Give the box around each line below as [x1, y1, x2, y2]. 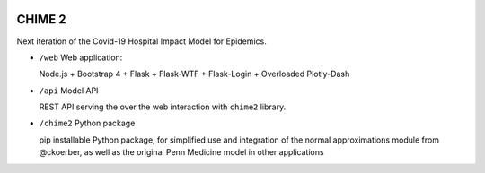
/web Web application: [39, 52, 123, 63]
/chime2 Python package [39, 117, 136, 129]
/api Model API [39, 85, 99, 96]
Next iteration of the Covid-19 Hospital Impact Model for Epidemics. [16, 36, 267, 47]
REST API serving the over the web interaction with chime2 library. [39, 101, 287, 112]
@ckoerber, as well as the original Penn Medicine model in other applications [39, 147, 324, 158]
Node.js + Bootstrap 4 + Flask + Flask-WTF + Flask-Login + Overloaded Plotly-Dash [39, 68, 350, 80]
